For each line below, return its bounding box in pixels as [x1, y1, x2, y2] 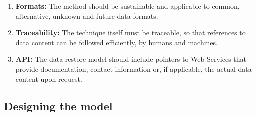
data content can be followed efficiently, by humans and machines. [15, 37, 218, 47]
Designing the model [4, 98, 113, 113]
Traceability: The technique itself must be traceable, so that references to [15, 27, 246, 38]
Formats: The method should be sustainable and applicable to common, [15, 1, 240, 11]
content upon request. [15, 73, 82, 84]
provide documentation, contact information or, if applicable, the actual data [15, 63, 252, 74]
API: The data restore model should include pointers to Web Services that [15, 54, 247, 64]
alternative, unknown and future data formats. [15, 10, 158, 21]
